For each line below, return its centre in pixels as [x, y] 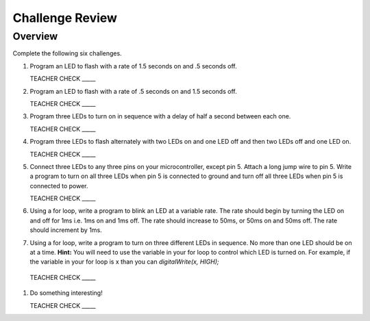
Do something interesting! [66, 293]
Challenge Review [65, 18]
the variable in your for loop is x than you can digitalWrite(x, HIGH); [124, 262]
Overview [35, 36]
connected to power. [59, 185]
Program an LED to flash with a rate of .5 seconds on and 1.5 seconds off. [133, 91]
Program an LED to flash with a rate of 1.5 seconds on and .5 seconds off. [133, 66]
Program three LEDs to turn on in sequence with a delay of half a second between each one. [160, 116]
